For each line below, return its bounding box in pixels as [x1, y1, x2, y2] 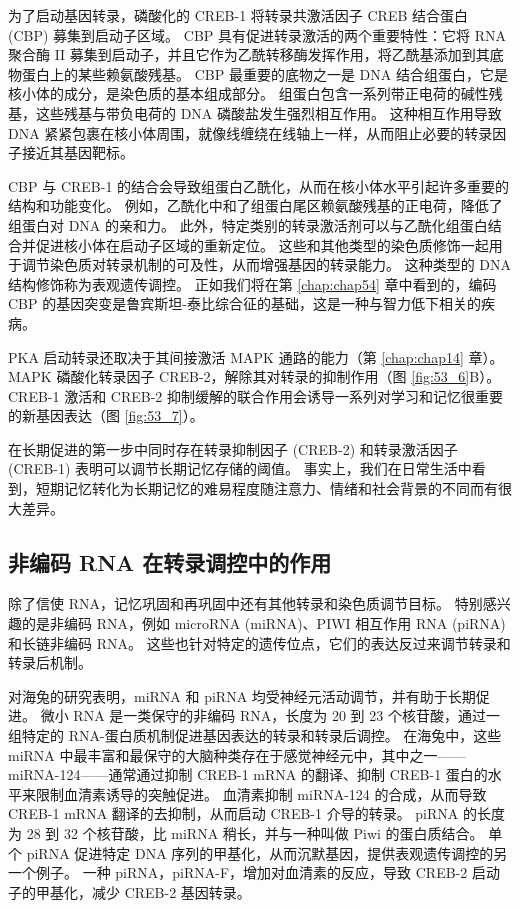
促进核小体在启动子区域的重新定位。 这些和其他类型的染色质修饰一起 [35, 234, 489, 255]
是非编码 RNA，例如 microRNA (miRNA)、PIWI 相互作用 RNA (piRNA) [35, 613, 506, 634]
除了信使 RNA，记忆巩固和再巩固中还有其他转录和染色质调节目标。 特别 [8, 593, 483, 614]
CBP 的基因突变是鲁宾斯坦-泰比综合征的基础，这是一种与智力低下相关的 [8, 293, 481, 314]
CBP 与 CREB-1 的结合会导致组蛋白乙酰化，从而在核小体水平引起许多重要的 [8, 175, 510, 196]
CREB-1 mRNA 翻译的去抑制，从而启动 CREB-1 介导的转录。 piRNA [8, 803, 459, 824]
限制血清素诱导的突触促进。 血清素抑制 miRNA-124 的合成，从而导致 [35, 783, 487, 804]
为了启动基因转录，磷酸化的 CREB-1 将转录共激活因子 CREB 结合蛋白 [8, 5, 469, 25]
